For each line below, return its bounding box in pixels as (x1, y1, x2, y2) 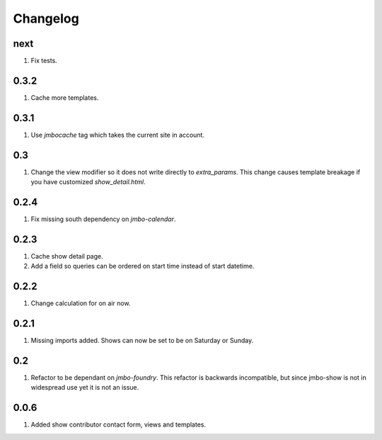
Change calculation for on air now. (30, 299, 131, 308)
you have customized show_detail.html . (30, 178, 146, 186)
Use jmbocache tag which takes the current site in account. (30, 130, 205, 139)
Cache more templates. (30, 93, 99, 102)
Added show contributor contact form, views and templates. (30, 420, 207, 429)
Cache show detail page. (30, 252, 103, 260)
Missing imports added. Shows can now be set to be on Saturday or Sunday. (30, 337, 254, 345)
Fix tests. (30, 57, 58, 65)
